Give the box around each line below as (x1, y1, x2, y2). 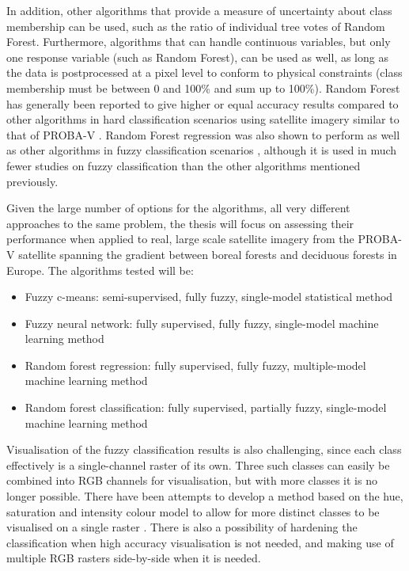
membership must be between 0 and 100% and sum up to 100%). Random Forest (6, 79, 400, 96)
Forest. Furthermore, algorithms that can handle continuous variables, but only (6, 33, 391, 50)
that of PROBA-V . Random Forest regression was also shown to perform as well (6, 126, 400, 143)
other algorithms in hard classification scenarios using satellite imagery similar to (6, 111, 400, 128)
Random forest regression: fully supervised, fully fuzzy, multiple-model (25, 356, 366, 373)
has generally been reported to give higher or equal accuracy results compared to (6, 95, 399, 112)
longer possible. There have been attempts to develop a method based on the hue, (6, 488, 403, 504)
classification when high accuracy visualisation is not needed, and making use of (6, 534, 394, 550)
